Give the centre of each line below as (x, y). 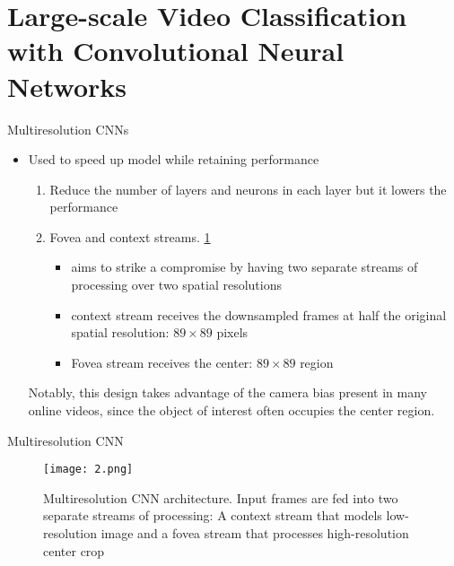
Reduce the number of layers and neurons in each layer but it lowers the (248, 189)
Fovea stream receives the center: (162, 362)
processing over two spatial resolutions (176, 285)
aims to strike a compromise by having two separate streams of (244, 267)
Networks (67, 86)
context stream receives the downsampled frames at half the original (259, 314)
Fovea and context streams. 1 (130, 236)
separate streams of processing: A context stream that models (213, 515)
